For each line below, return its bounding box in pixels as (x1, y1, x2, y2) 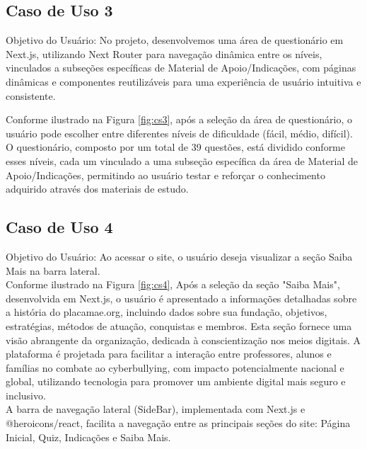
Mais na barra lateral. (6, 263, 100, 278)
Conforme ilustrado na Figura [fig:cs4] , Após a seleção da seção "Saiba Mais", (6, 277, 340, 292)
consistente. (6, 88, 56, 103)
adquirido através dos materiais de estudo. (6, 181, 189, 196)
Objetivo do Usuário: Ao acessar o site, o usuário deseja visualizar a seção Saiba (6, 249, 353, 263)
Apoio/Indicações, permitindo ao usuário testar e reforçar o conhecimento (6, 167, 325, 182)
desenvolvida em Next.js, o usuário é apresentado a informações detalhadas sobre (6, 290, 357, 305)
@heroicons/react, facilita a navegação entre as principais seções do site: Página (6, 416, 351, 431)
